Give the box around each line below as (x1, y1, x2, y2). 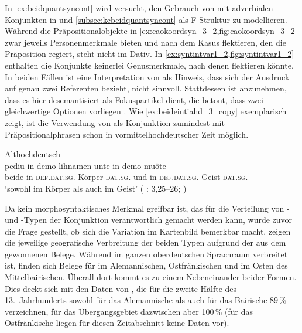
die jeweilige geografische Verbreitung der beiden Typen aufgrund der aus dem (5, 236, 286, 249)
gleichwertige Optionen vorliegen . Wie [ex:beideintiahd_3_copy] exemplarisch (5, 105, 287, 117)
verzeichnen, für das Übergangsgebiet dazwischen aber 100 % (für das (5, 305, 253, 317)
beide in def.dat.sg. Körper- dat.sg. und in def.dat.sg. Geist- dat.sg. (5, 171, 248, 183)
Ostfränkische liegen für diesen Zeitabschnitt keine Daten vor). (5, 317, 229, 329)
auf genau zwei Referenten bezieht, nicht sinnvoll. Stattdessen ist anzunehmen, (5, 82, 287, 94)
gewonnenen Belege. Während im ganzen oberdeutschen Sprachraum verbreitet (5, 247, 288, 260)
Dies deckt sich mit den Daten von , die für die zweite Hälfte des (5, 282, 237, 294)
